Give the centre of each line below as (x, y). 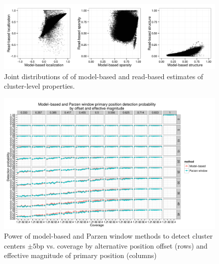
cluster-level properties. (40, 86)
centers (15, 245)
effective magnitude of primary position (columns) (80, 255)
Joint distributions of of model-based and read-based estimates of (104, 76)
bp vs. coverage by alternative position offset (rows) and (122, 245)
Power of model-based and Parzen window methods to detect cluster (109, 236)
